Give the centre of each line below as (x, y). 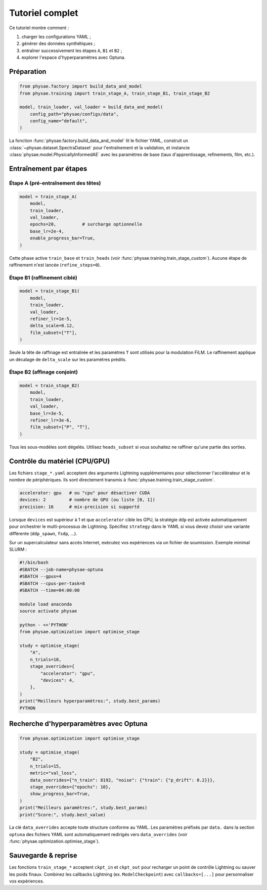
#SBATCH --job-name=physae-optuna (61, 569)
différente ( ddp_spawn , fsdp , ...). (43, 533)
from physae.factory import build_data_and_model (81, 86)
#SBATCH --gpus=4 (41, 577)
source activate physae (48, 611)
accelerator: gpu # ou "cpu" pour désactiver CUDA (85, 493)
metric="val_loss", (54, 773)
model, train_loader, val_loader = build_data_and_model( (91, 107)
